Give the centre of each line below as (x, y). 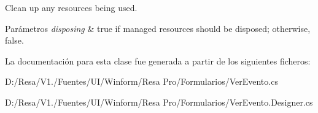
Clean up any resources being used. (71, 7)
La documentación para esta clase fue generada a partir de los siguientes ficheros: (158, 60)
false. (14, 40)
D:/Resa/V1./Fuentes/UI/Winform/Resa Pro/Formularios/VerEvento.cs (142, 81)
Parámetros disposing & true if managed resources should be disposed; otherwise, (158, 28)
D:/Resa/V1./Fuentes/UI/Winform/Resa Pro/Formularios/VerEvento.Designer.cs (159, 102)
